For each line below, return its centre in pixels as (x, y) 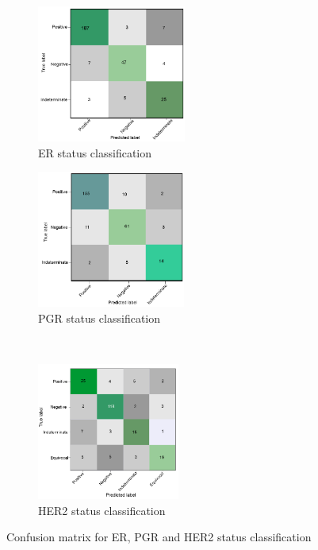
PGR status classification (100, 318)
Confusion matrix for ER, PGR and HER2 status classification (159, 537)
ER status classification (95, 152)
